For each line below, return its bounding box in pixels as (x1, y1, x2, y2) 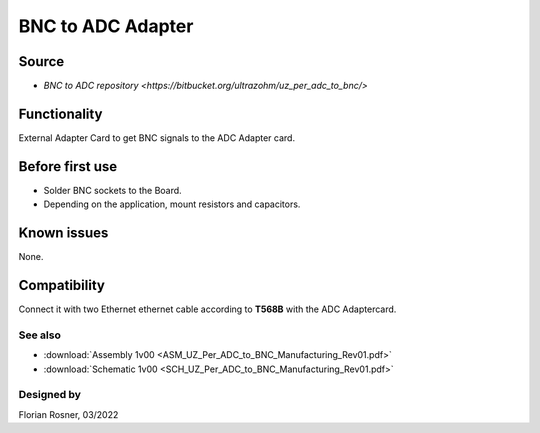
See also (18, 328, 62, 342)
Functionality (18, 105, 103, 122)
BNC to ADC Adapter (18, 15, 194, 37)
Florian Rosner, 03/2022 (18, 408, 119, 420)
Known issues (18, 225, 109, 242)
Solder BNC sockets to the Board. (43, 184, 182, 196)
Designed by (18, 388, 82, 402)
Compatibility (18, 276, 105, 294)
